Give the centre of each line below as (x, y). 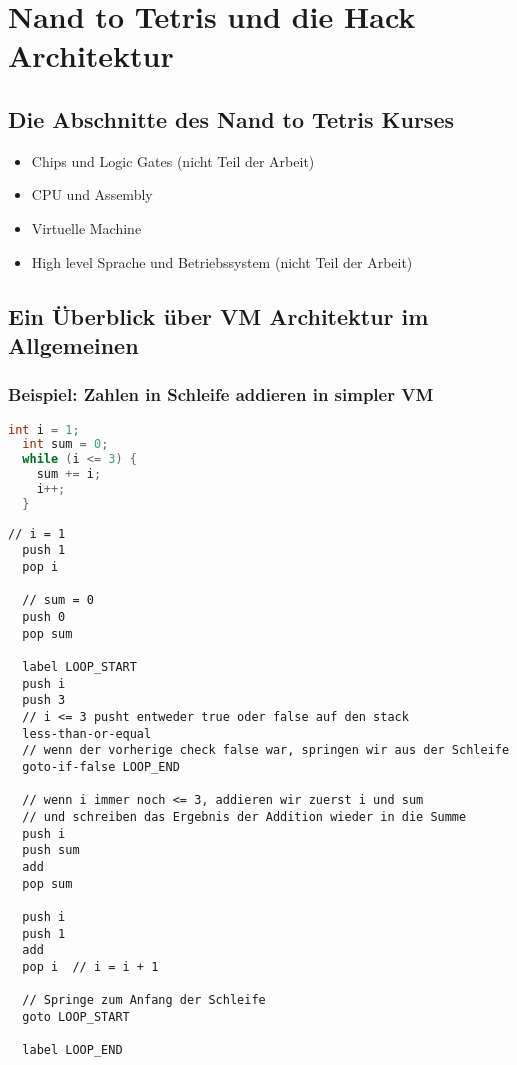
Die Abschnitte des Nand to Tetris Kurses (231, 118)
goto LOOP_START (76, 1016)
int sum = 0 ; (65, 444)
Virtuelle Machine (86, 227)
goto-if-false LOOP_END (101, 766)
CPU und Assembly (92, 194)
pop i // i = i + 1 (90, 966)
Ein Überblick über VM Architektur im (218, 315)
